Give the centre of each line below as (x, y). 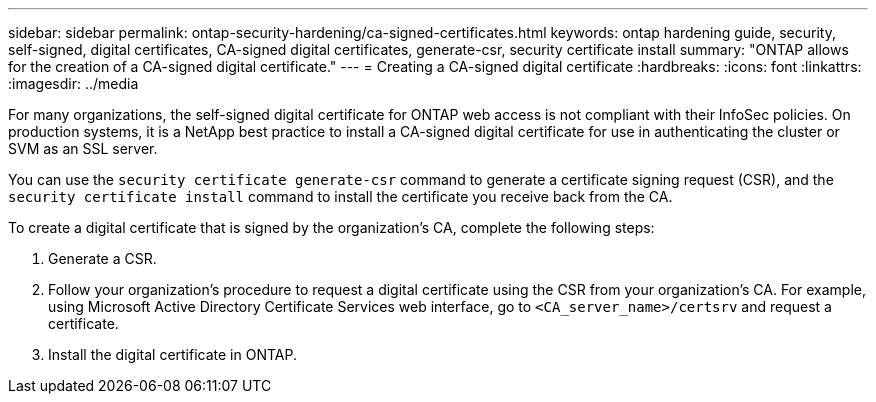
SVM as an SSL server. (83, 148)
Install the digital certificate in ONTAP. (172, 354)
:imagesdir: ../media (73, 83)
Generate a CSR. (102, 258)
